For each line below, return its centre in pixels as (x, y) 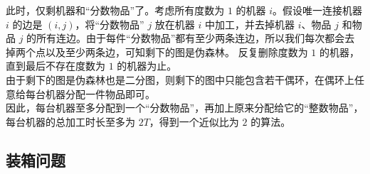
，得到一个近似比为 (194, 121)
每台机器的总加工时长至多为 (70, 121)
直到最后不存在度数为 (55, 66)
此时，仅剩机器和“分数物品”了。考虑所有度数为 (115, 10)
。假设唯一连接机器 (318, 10)
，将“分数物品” (110, 24)
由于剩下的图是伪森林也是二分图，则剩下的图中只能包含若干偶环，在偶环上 (180, 79)
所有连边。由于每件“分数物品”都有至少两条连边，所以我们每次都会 (191, 38)
